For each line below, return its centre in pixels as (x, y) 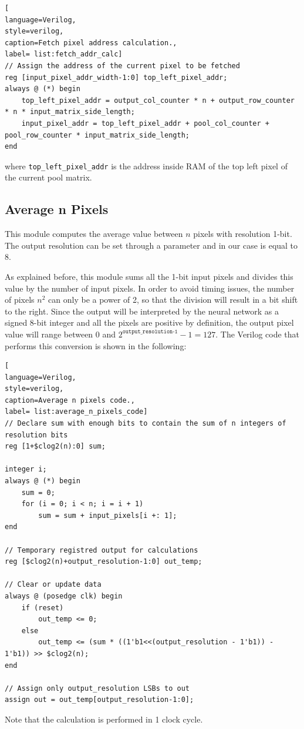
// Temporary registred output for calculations (102, 550)
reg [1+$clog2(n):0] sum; (55, 447)
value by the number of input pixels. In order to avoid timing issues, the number (150, 288)
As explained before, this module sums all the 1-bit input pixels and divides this (149, 276)
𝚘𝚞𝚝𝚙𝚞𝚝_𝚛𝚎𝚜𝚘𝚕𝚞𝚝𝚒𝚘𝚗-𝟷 (150, 332)
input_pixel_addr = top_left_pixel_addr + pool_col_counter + (146, 123)
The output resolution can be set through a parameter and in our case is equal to (151, 245)
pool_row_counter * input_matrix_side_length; (97, 135)
